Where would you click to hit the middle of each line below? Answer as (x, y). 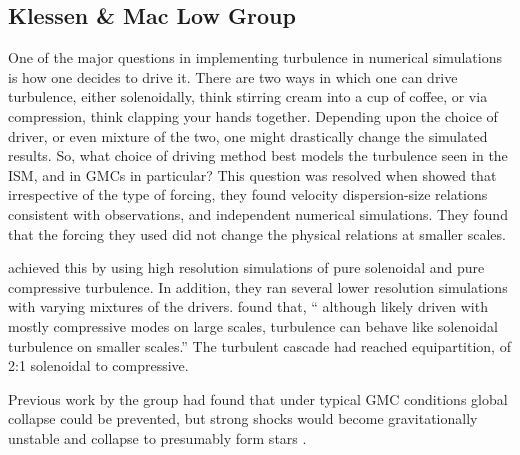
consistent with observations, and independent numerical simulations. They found (258, 213)
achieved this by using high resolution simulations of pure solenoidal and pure (246, 267)
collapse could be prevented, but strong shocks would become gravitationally (243, 418)
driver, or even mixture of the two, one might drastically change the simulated (248, 135)
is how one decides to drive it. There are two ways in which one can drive (233, 76)
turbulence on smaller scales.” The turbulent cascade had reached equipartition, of (259, 345)
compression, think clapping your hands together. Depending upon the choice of (253, 115)
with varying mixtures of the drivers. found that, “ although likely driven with (248, 306)
